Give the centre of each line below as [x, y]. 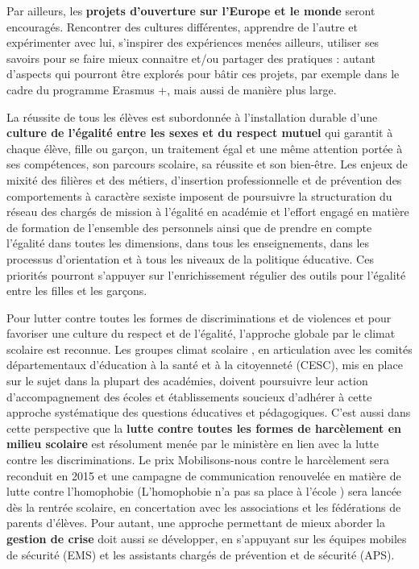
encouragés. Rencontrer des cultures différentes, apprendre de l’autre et [182, 26]
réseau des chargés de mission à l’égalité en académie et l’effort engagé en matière [208, 212]
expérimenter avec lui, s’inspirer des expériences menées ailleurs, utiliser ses [193, 42]
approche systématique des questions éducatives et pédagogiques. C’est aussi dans [209, 412]
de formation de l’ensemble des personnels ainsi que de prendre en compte [189, 227]
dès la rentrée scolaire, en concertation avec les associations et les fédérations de [204, 507]
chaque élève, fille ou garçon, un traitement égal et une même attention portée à [205, 148]
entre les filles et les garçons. [77, 291]
